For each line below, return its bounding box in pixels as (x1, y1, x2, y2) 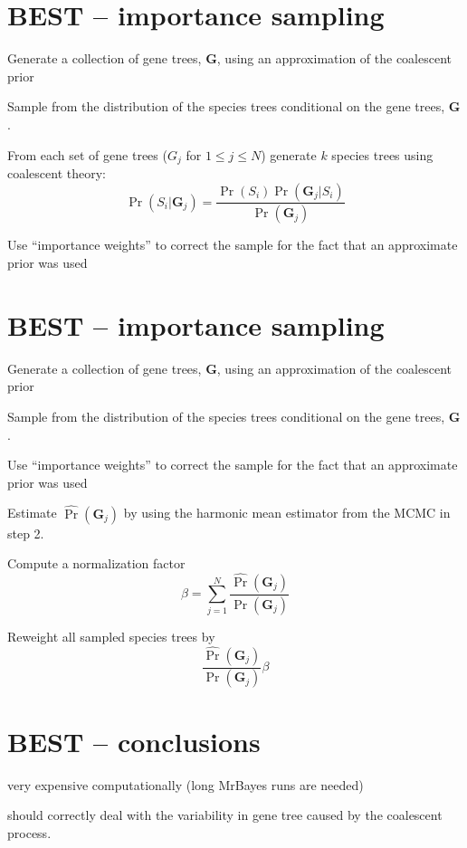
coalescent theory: (7, 163, 106, 182)
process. (7, 823, 52, 842)
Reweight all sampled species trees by (7, 626, 215, 645)
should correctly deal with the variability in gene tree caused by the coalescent (7, 805, 443, 824)
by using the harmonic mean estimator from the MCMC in (123, 503, 451, 522)
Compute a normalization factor (7, 554, 186, 573)
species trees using (331, 145, 434, 164)
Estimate (7, 503, 57, 522)
